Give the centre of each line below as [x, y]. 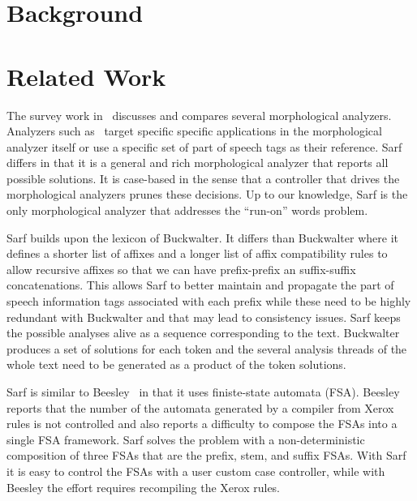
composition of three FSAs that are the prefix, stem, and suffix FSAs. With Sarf [206, 455]
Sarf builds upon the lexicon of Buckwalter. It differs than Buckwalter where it [202, 237]
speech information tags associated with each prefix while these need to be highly [209, 301]
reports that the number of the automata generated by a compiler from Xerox [200, 407]
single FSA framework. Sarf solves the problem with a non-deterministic [186, 439]
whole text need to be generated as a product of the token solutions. [176, 364]
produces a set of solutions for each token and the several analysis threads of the [207, 348]
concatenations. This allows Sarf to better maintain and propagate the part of [200, 285]
